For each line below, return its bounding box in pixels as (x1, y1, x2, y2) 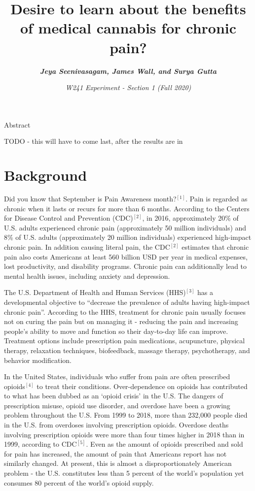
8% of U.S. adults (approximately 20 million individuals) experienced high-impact (4, 232, 252, 242)
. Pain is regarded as (185, 194, 248, 203)
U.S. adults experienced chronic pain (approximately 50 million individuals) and (4, 222, 247, 232)
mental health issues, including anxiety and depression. (4, 270, 170, 281)
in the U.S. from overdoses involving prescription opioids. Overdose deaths (4, 420, 229, 430)
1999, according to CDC (4, 439, 77, 449)
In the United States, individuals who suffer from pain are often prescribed (4, 371, 230, 382)
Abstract (4, 119, 31, 130)
